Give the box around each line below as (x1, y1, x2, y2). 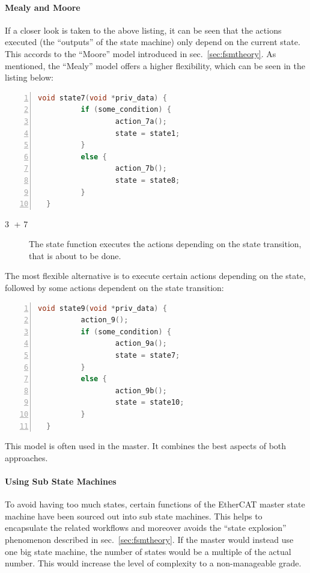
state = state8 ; (115, 176, 180, 185)
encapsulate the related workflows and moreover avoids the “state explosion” (5, 521, 287, 534)
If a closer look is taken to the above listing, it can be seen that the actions (5, 23, 282, 36)
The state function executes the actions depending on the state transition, (29, 237, 302, 250)
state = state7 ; (115, 351, 180, 360)
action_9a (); (115, 339, 167, 348)
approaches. (5, 451, 48, 464)
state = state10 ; (115, 398, 184, 407)
